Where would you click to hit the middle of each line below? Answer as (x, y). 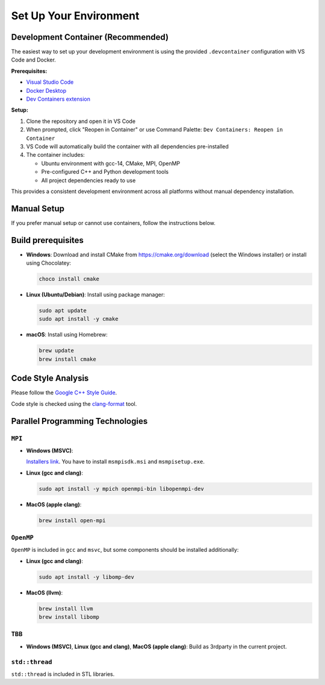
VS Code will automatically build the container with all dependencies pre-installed (127, 146)
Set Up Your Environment (75, 16)
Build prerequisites (48, 240)
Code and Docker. (34, 60)
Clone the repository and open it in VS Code (81, 121)
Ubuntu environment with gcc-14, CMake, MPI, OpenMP (111, 163)
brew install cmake (67, 359)
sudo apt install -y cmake (79, 319)
